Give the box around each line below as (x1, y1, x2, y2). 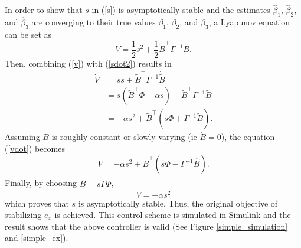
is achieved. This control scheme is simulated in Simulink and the (54, 208, 291, 221)
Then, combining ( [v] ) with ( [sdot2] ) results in (5, 57, 172, 69)
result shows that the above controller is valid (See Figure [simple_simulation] (5, 220, 288, 232)
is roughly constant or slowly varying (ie (51, 130, 197, 143)
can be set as (5, 28, 52, 41)
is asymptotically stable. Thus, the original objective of (78, 197, 278, 209)
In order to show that (5, 4, 83, 16)
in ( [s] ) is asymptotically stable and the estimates (91, 4, 270, 16)
